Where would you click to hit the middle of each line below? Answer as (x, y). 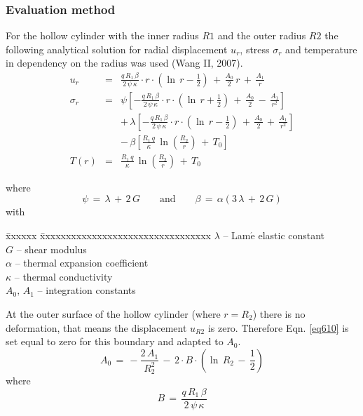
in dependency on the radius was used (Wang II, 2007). (124, 63)
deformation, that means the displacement (96, 327)
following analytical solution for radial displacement (117, 49)
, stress (255, 49)
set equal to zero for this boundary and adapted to (115, 341)
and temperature (321, 49)
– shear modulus (52, 249)
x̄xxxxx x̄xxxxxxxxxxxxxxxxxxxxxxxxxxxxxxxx (108, 235)
